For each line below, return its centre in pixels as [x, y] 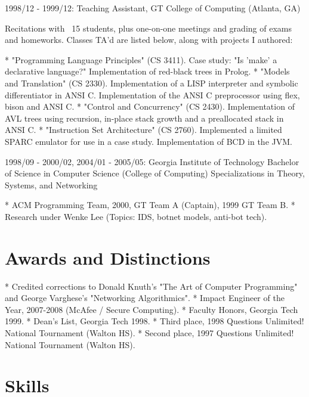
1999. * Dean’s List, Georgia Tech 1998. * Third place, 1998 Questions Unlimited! [154, 321]
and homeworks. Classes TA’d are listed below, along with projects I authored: [149, 40]
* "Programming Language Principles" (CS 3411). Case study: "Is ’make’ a [141, 59]
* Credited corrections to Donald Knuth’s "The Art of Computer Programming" [151, 286]
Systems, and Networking [51, 184]
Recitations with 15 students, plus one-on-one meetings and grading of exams [148, 28]
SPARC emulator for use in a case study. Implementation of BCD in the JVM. [149, 141]
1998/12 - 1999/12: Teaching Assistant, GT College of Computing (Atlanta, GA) [153, 8]
